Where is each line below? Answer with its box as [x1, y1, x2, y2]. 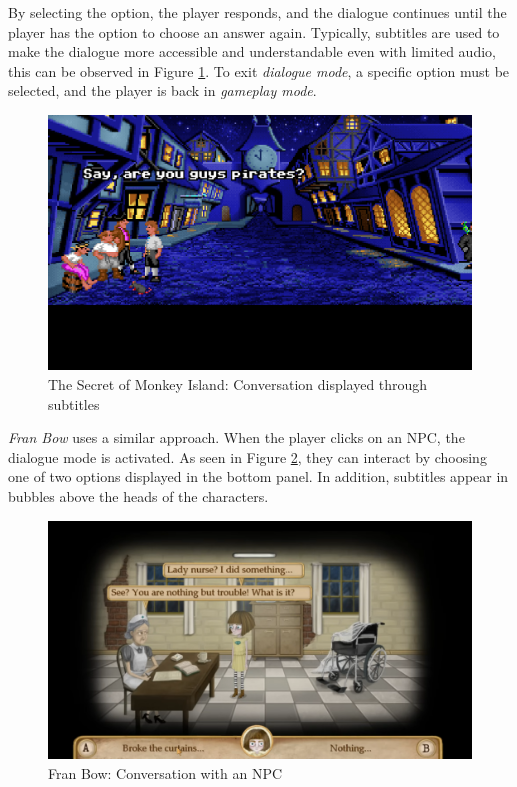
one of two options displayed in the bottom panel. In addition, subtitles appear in [8, 466, 509, 487]
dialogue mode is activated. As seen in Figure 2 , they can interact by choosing [8, 446, 487, 467]
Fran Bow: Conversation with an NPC [48, 762, 283, 783]
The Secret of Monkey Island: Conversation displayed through [48, 374, 428, 395]
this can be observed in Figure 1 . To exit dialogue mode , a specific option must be [8, 60, 510, 81]
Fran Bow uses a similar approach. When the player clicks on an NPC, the [8, 427, 465, 448]
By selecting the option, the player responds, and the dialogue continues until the [8, 2, 507, 22]
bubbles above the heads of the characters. [8, 486, 269, 506]
